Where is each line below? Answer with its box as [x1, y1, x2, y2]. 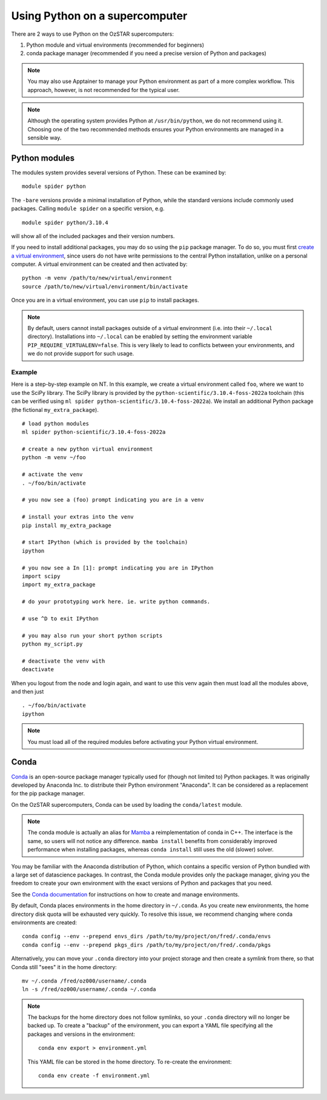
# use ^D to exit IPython [22, 615, 99, 622]
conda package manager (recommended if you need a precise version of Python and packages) [26, 50, 266, 57]
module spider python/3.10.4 [22, 219, 108, 226]
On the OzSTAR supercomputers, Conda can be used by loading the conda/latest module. [11, 801, 243, 808]
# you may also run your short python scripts [22, 632, 163, 639]
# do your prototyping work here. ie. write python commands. [22, 598, 211, 605]
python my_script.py [22, 641, 83, 648]
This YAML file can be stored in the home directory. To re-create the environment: [27, 1058, 232, 1065]
